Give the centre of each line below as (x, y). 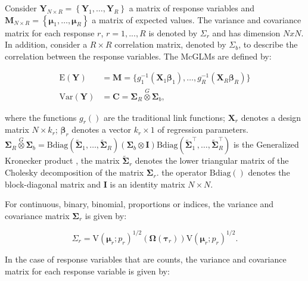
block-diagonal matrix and (53, 184)
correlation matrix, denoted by (170, 44)
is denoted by (173, 32)
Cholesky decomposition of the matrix (74, 172)
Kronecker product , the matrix (62, 160)
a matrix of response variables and (192, 8)
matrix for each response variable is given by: (87, 271)
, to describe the (268, 44)
